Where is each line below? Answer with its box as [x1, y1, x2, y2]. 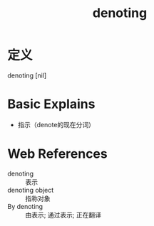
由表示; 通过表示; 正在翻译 [25, 210, 102, 219]
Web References [7, 146, 108, 162]
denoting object [7, 185, 54, 194]
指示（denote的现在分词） [17, 120, 95, 129]
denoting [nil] [7, 71, 47, 80]
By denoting [7, 202, 43, 210]
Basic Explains [7, 96, 96, 112]
